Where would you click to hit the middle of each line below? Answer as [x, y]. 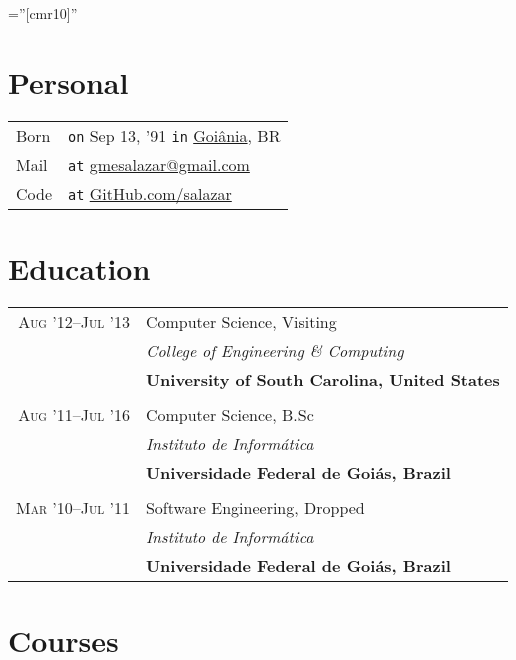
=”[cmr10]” [43, 13]
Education [79, 267]
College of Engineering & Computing [274, 350]
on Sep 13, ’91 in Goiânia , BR [174, 135]
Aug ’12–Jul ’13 [74, 321]
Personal [68, 81]
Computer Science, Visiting [241, 321]
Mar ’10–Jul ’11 [73, 507]
